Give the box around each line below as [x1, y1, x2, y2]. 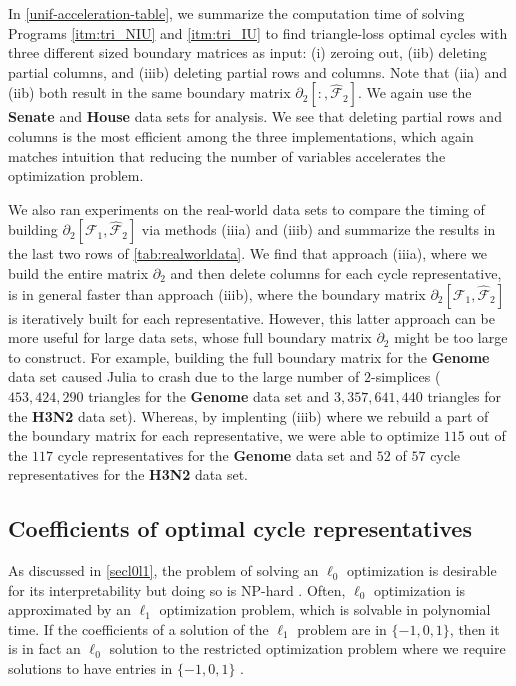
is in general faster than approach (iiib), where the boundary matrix [8, 283, 426, 304]
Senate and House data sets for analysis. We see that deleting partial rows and [8, 106, 502, 127]
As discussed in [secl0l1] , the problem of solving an [8, 560, 319, 581]
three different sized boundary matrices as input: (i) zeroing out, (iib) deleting [8, 42, 487, 63]
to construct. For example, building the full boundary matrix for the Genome [8, 346, 490, 367]
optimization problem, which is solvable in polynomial [159, 599, 491, 620]
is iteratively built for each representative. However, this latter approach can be [8, 307, 495, 328]
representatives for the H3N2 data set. [8, 464, 248, 485]
